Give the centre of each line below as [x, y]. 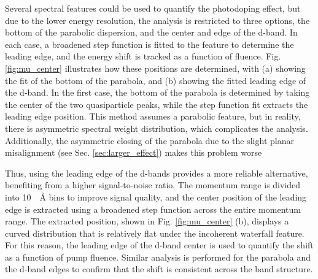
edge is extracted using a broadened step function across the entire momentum [153, 209]
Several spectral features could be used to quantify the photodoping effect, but [153, 8]
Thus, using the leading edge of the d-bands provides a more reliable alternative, [157, 173]
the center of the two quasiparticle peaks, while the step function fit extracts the [157, 104]
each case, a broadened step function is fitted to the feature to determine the [149, 44]
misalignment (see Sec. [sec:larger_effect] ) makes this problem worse [134, 152]
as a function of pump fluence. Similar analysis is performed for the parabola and [158, 257]
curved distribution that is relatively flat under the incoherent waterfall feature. [155, 233]
